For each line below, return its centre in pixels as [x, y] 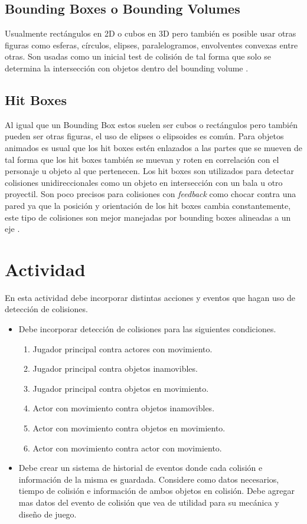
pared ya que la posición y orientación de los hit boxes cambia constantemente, [148, 205]
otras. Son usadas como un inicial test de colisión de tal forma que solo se [138, 56]
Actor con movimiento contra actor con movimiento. [127, 448]
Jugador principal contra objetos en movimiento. [121, 388]
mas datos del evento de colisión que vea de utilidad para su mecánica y [149, 502]
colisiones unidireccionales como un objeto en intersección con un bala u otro [144, 182]
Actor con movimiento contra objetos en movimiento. [129, 428]
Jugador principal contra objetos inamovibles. [115, 369]
